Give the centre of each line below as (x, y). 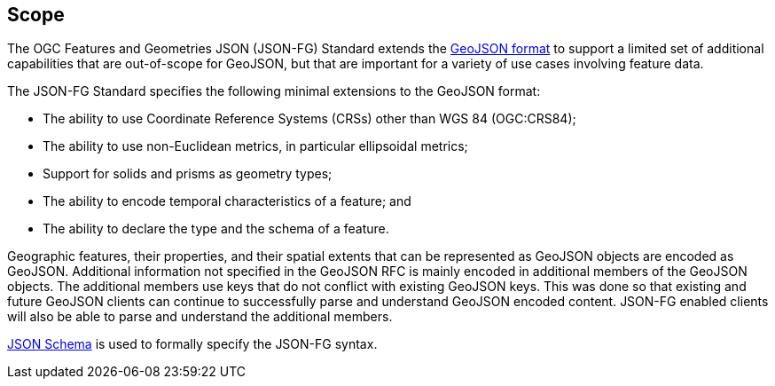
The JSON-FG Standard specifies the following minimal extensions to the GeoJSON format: (274, 91)
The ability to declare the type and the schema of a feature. (216, 229)
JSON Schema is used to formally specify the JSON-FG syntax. (192, 344)
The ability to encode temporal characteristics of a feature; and (227, 201)
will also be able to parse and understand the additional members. (200, 317)
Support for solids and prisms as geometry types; (188, 174)
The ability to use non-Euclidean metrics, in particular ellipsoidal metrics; (255, 146)
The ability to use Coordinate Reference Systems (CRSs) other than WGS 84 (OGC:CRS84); (309, 119)
